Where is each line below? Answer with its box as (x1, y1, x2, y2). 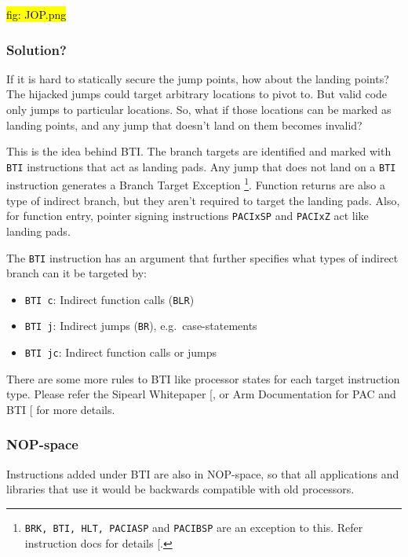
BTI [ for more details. (6, 401, 115, 417)
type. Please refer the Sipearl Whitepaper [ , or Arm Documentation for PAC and (6, 386, 396, 402)
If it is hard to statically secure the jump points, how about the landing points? (6, 70, 389, 86)
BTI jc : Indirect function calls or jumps (24, 344, 217, 361)
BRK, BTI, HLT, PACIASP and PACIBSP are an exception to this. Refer (24, 519, 363, 535)
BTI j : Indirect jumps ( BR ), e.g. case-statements (24, 317, 257, 334)
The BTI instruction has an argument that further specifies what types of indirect (6, 249, 399, 266)
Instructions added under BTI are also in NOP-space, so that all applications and (6, 465, 399, 482)
